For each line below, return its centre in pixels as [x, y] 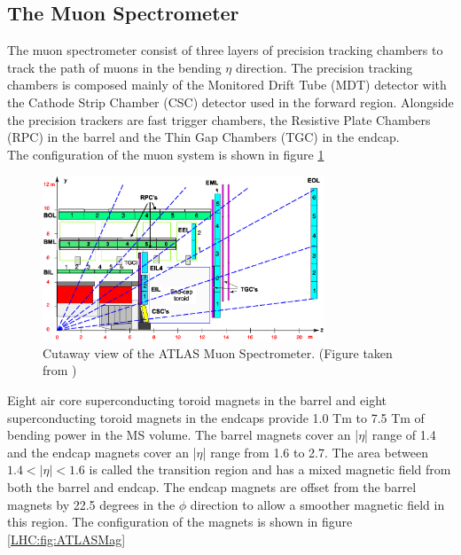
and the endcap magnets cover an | [102, 452]
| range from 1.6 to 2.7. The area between [315, 452]
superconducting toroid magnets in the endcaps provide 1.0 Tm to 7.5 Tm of [216, 417]
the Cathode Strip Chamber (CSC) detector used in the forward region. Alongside [230, 102]
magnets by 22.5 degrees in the [91, 504]
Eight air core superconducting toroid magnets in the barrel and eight [197, 400]
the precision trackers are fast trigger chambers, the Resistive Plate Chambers [219, 119]
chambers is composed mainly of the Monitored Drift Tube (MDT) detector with [227, 85]
